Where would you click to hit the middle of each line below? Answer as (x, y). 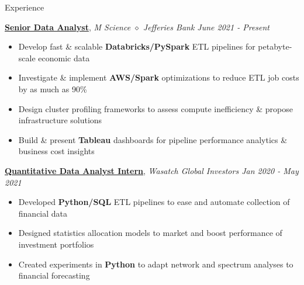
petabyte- (275, 46)
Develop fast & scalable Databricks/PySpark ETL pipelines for (137, 46)
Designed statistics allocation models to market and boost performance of (150, 233)
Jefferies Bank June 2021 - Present (206, 27)
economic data (64, 58)
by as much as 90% (53, 88)
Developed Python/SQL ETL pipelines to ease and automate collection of (154, 202)
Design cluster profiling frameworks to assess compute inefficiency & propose (156, 108)
